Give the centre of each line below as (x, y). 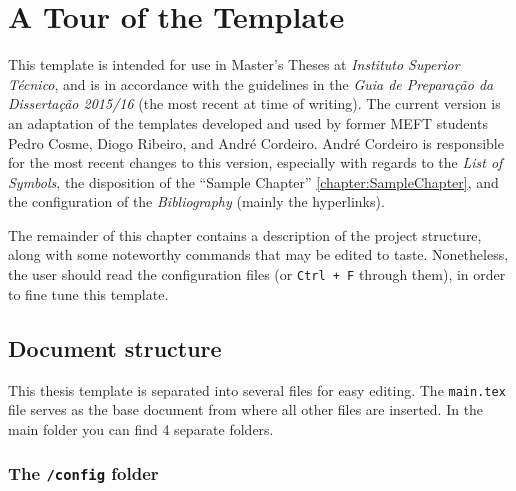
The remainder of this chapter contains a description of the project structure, (245, 234)
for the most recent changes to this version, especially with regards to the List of (255, 162)
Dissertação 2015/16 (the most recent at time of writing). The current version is (254, 103)
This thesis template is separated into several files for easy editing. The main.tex (257, 389)
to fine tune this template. (88, 293)
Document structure (115, 347)
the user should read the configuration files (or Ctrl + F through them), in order (257, 274)
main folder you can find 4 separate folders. (141, 428)
